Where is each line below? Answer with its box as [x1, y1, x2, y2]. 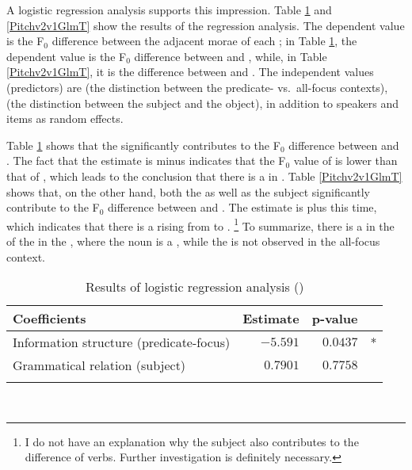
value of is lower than [293, 152, 398, 169]
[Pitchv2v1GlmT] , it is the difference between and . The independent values [6, 63, 374, 80]
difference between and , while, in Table [134, 48, 327, 64]
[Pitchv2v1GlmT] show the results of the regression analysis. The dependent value [6, 17, 405, 33]
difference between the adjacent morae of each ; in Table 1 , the [51, 32, 357, 49]
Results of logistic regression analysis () [85, 277, 304, 296]
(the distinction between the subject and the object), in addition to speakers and [6, 94, 399, 111]
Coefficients [13, 309, 86, 328]
